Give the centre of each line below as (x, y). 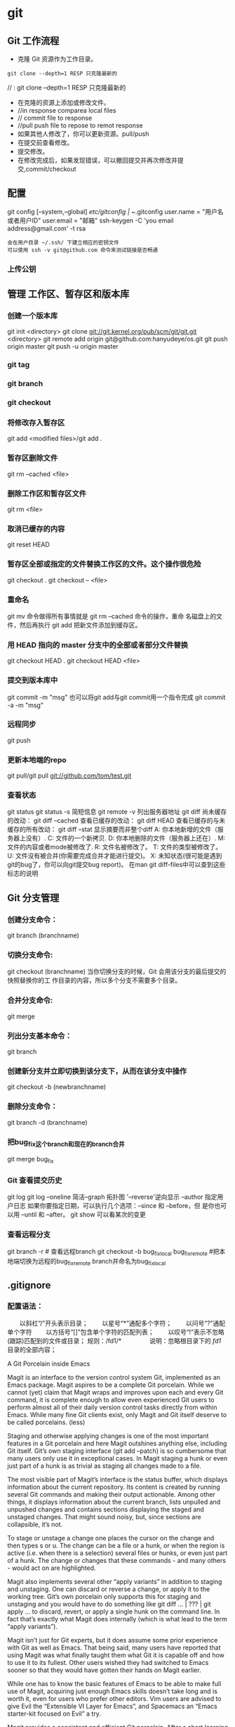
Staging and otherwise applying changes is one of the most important (108, 1435)
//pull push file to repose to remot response (80, 125)
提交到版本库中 (33, 680)
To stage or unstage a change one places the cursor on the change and (111, 1538)
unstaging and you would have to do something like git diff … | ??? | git (109, 1604)
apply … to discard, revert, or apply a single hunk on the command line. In (114, 1611)
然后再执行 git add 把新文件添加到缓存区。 (80, 625)
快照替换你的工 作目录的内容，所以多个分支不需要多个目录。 (94, 980)
